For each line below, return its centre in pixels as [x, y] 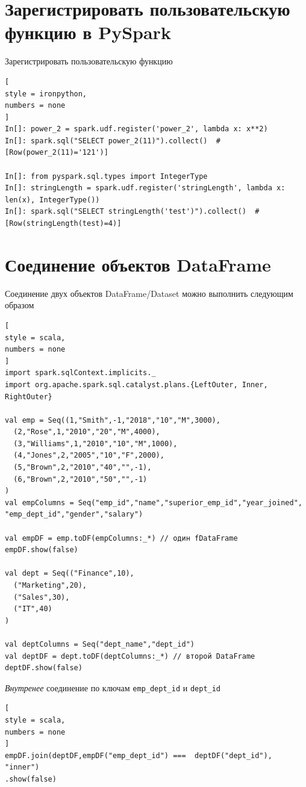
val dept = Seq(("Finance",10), [70, 574]
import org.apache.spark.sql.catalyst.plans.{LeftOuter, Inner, [136, 384]
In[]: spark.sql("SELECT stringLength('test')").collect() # [132, 212]
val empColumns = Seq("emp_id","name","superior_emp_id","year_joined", [154, 502]
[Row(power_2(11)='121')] [57, 153]
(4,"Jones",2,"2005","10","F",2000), [89, 456]
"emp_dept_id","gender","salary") [74, 515]
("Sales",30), [42, 597]
